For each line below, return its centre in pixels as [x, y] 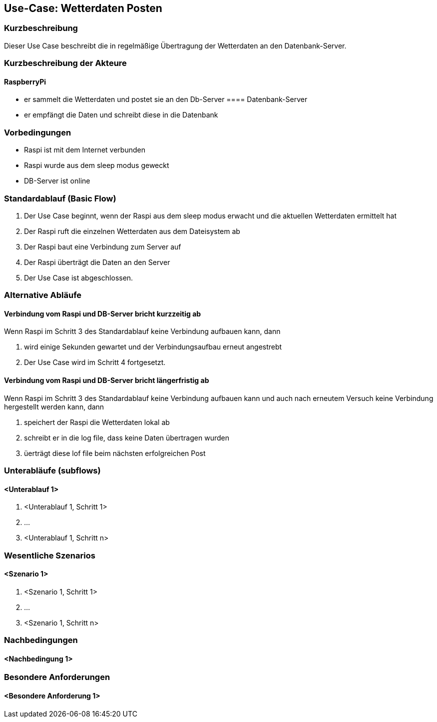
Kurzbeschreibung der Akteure [65, 63]
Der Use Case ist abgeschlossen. [79, 277]
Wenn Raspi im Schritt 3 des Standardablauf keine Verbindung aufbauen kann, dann [142, 331]
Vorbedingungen [38, 132]
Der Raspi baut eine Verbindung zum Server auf [103, 246]
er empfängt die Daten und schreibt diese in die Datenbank [121, 115]
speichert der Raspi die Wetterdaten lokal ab [97, 422]
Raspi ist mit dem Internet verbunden [85, 150]
